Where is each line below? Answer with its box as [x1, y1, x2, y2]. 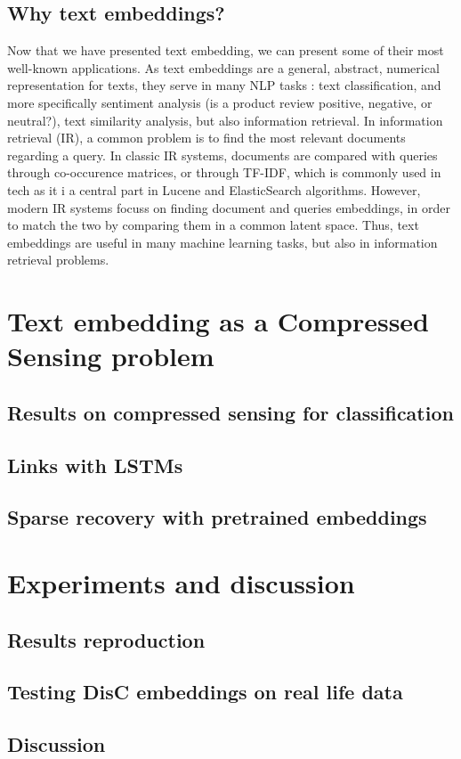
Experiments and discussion [7, 565, 355, 601]
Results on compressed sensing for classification [7, 398, 454, 426]
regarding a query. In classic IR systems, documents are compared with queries [7, 145, 438, 164]
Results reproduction [7, 625, 206, 653]
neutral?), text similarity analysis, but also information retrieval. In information [7, 110, 443, 129]
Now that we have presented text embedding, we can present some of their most [7, 41, 444, 60]
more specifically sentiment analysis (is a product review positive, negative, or [7, 93, 433, 111]
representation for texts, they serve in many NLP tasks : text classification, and [7, 76, 441, 94]
